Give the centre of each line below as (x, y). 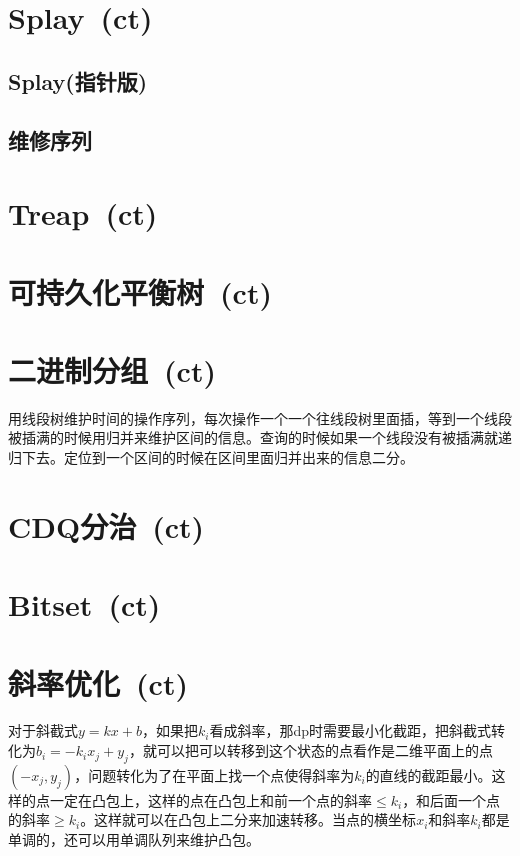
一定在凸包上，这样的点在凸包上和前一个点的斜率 (210, 799)
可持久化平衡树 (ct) (140, 291)
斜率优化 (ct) (98, 682)
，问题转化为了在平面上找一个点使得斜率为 (214, 774)
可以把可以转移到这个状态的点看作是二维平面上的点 (324, 750)
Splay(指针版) (78, 80)
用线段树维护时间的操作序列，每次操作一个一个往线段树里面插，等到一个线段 (260, 417)
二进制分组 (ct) (112, 369)
